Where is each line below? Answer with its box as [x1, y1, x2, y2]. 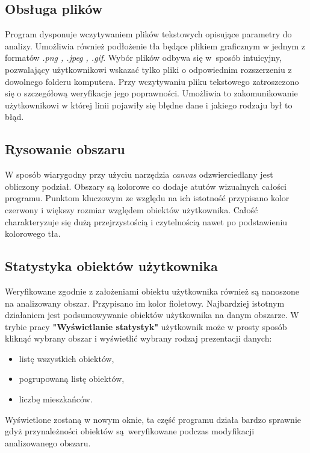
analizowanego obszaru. [5, 436, 91, 449]
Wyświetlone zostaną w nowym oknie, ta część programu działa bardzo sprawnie [5, 413, 302, 425]
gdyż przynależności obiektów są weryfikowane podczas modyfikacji [5, 425, 255, 437]
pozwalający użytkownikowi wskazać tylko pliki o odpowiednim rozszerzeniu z [5, 63, 292, 75]
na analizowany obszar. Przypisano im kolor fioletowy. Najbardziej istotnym [5, 296, 285, 309]
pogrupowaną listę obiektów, [19, 372, 125, 385]
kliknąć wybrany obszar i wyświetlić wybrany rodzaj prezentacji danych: [5, 332, 272, 345]
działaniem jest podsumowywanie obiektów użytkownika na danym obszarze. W [5, 308, 299, 321]
